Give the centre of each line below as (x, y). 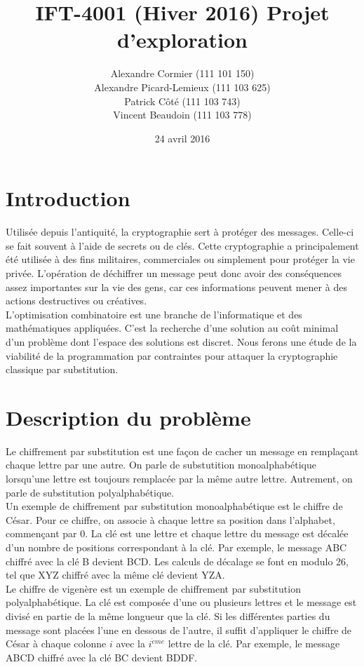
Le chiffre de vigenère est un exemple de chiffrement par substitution (153, 588)
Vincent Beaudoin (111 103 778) (182, 115)
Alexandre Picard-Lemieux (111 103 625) (182, 87)
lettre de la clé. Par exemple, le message (254, 644)
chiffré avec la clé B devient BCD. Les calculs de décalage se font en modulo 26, (177, 561)
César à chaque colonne (56, 644)
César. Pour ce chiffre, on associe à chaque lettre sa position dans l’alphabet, (170, 519)
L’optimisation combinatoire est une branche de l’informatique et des (154, 314)
